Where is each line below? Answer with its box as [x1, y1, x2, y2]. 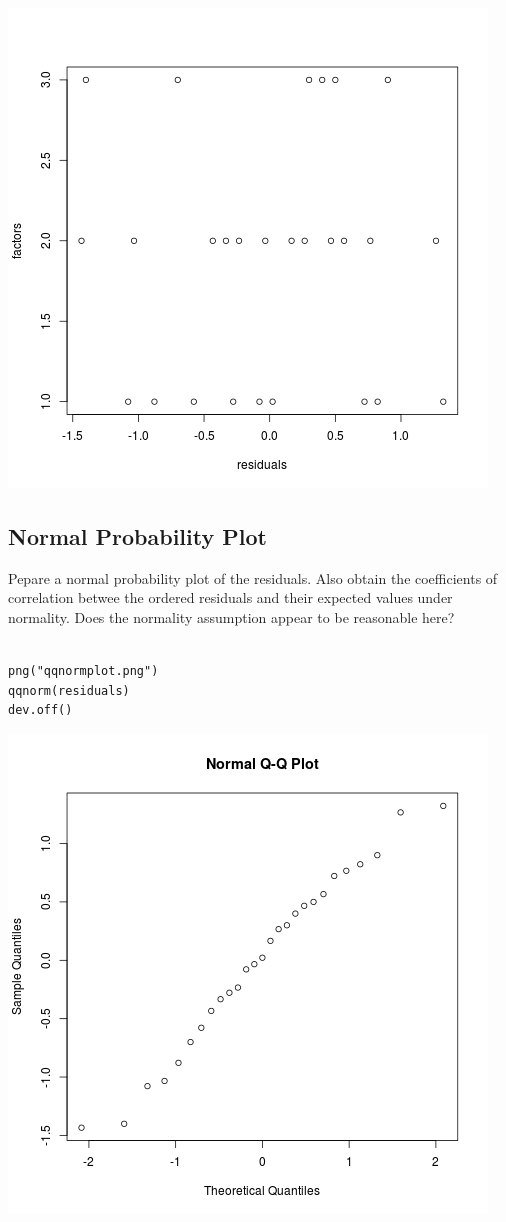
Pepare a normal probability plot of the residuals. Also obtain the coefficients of [8, 567, 498, 588]
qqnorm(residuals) [8, 683, 130, 698]
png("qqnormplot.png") [8, 664, 159, 679]
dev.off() [8, 703, 73, 718]
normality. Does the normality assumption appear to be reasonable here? [8, 606, 455, 627]
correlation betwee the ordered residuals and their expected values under [8, 587, 453, 608]
